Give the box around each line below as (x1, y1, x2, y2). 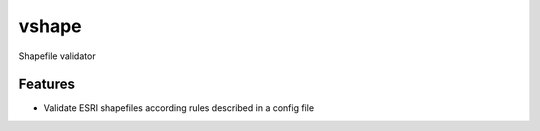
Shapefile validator (18, 50, 96, 62)
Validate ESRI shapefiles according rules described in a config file (43, 102, 315, 114)
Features (18, 76, 75, 93)
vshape (18, 15, 82, 37)
